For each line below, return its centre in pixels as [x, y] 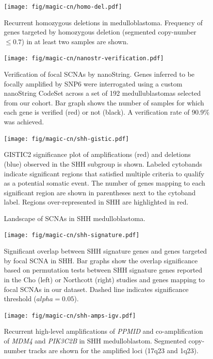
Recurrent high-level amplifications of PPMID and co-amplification [104, 331]
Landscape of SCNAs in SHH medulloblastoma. [75, 218]
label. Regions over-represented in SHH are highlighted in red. [96, 202]
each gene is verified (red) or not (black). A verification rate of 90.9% [107, 112]
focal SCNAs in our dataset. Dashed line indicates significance [96, 289]
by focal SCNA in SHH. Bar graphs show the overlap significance [101, 260]
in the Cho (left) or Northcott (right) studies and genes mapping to [104, 279]
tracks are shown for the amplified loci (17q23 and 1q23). [113, 350]
